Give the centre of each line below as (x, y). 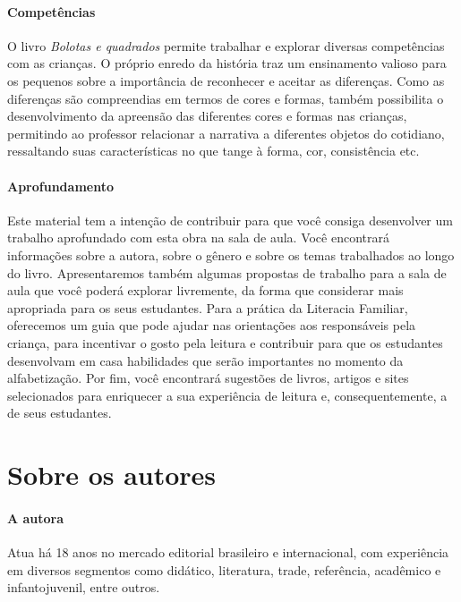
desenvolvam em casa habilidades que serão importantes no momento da (205, 360)
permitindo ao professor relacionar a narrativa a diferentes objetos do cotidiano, (226, 133)
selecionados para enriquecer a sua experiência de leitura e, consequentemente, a (227, 395)
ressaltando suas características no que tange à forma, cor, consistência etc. (213, 151)
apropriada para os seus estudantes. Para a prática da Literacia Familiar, (208, 307)
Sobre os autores (112, 475)
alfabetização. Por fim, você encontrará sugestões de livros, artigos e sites (208, 378)
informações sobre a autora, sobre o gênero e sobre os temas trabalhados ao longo (231, 254)
